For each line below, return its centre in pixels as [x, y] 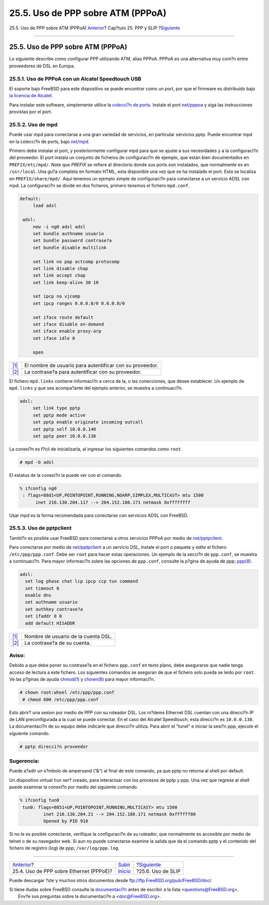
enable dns [38, 595]
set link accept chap [59, 276]
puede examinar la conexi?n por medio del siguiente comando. [73, 787]
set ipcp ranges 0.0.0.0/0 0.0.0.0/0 [79, 303]
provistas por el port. [31, 112]
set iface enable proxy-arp [67, 331]
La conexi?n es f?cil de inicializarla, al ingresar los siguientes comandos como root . [96, 449]
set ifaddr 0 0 [44, 616]
